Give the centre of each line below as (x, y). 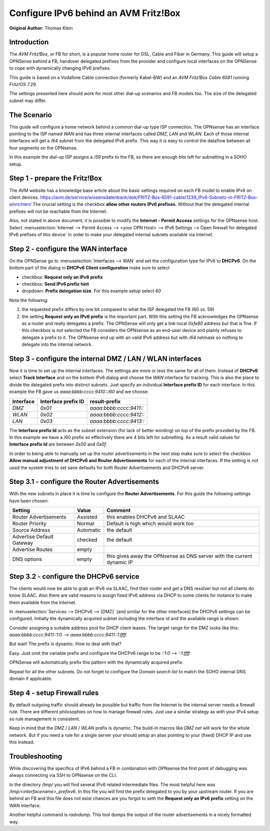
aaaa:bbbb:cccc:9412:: (117, 414)
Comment (119, 511)
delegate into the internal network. (57, 344)
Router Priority (29, 524)
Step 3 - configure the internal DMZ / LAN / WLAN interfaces (105, 359)
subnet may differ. (28, 101)
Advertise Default (33, 537)
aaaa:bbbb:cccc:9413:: (117, 421)
